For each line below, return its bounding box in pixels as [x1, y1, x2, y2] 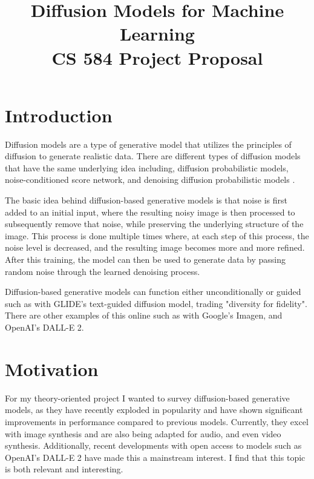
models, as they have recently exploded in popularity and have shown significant [5, 403, 303, 416]
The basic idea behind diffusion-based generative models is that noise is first [5, 194, 287, 206]
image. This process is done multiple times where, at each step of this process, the [5, 229, 309, 242]
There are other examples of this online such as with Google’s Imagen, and [5, 309, 283, 322]
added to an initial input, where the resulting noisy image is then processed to [5, 205, 295, 218]
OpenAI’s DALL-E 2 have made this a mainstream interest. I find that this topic [5, 451, 306, 463]
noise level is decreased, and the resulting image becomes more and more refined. [5, 241, 305, 254]
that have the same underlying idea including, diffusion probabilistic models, [5, 161, 289, 174]
